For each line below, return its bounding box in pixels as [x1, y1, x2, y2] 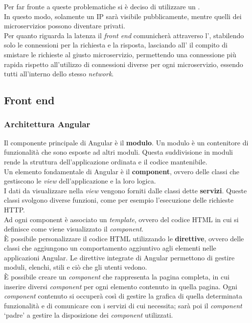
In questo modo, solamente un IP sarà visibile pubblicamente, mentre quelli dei [4, 11, 242, 21]
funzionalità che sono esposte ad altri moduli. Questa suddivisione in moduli [4, 147, 233, 157]
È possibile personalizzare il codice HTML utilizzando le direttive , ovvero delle [4, 233, 244, 243]
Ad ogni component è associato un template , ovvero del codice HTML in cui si [4, 214, 239, 224]
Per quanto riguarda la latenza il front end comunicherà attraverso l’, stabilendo [4, 30, 244, 40]
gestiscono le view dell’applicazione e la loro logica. [4, 176, 156, 186]
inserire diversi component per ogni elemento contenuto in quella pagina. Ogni [4, 281, 237, 291]
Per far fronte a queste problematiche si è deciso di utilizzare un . [4, 1, 200, 11]
